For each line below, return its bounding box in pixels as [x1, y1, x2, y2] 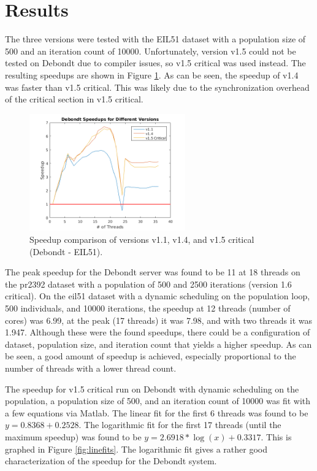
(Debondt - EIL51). [29, 245, 103, 258]
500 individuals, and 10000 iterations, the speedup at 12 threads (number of [5, 302, 291, 315]
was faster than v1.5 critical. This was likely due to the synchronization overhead [5, 80, 310, 93]
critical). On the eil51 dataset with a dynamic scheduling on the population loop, [5, 289, 310, 302]
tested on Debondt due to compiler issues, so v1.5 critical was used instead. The [5, 56, 306, 69]
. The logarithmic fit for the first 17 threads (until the [78, 418, 281, 431]
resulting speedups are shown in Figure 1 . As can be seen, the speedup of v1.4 [5, 68, 299, 81]
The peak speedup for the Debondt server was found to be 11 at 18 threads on [5, 266, 300, 278]
